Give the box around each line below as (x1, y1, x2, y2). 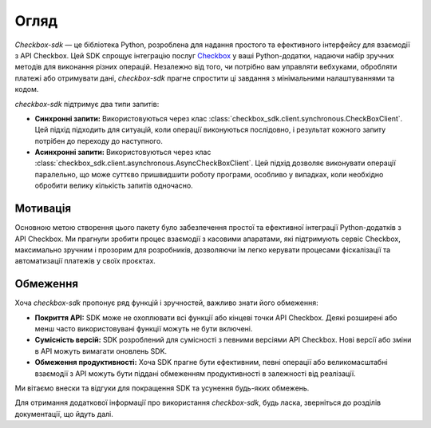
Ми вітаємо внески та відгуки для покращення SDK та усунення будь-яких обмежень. (14, 383, 310, 393)
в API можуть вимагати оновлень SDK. (34, 346, 168, 355)
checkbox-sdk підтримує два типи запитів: (14, 99, 160, 109)
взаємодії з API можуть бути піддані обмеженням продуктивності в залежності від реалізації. (34, 368, 356, 378)
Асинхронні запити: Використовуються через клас (34, 148, 212, 157)
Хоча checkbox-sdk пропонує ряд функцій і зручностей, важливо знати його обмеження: (14, 298, 318, 307)
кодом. (14, 85, 39, 94)
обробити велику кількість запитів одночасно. (34, 180, 193, 191)
